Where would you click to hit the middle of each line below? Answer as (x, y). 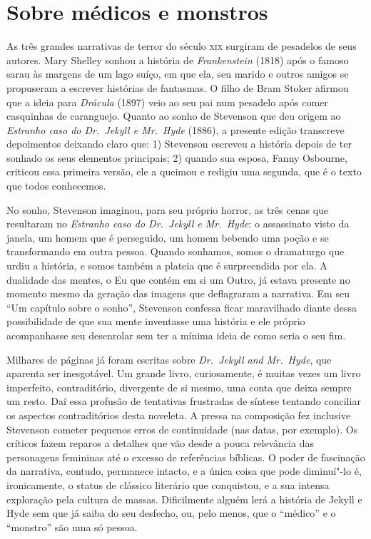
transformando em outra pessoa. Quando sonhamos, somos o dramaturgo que (176, 251)
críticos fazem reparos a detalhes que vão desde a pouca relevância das (160, 443)
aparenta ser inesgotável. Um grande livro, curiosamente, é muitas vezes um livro (184, 373)
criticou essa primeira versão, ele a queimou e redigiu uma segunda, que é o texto (184, 171)
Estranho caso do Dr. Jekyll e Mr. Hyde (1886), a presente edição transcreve (176, 129)
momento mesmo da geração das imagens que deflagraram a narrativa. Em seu (178, 293)
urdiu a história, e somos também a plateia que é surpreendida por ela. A (167, 266)
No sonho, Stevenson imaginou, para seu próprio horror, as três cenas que (168, 209)
